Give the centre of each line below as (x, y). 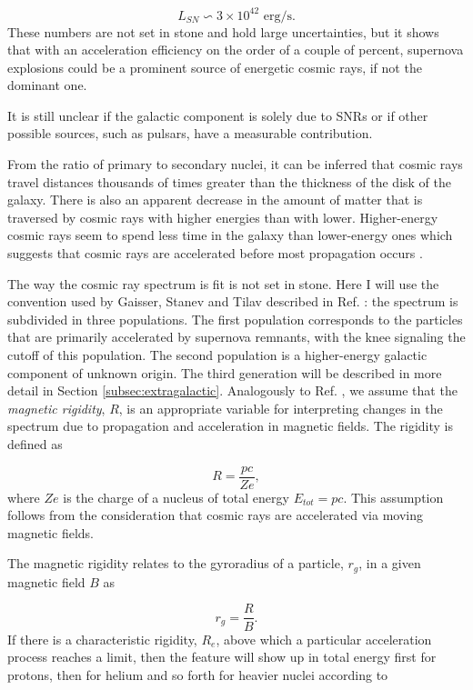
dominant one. (47, 85)
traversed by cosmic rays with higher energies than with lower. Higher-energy (223, 217)
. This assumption (393, 497)
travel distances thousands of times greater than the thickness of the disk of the (229, 181)
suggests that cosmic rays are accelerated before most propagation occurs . (215, 253)
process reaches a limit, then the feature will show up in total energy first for (222, 657)
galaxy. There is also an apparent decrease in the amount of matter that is (215, 200)
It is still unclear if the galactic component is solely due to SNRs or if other (218, 115)
